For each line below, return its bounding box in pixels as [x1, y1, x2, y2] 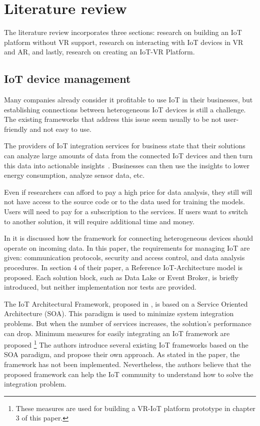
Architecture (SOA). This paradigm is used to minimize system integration [4, 308, 234, 319]
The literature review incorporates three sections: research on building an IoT [4, 27, 242, 37]
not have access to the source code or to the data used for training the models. [4, 196, 245, 207]
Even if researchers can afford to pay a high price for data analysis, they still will [4, 186, 252, 197]
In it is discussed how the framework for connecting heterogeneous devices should [4, 233, 253, 243]
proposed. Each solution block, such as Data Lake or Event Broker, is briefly [4, 272, 238, 282]
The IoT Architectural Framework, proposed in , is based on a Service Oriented [4, 298, 248, 309]
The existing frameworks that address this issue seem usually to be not [4, 114, 221, 124]
